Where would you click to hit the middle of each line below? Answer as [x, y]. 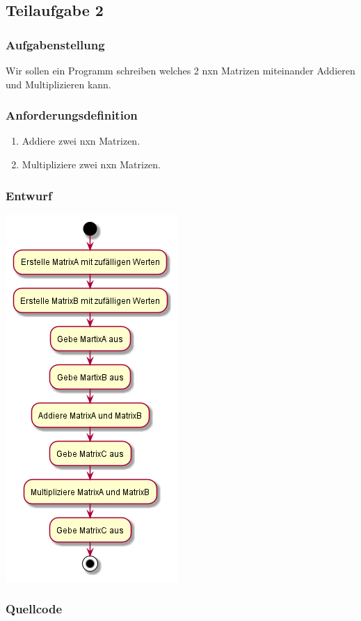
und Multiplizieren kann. [58, 84]
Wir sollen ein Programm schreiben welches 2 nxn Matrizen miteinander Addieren [180, 70]
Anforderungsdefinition [72, 115]
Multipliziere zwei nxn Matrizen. [91, 164]
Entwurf [29, 195]
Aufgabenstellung [55, 44]
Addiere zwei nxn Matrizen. [81, 141]
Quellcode [34, 609]
